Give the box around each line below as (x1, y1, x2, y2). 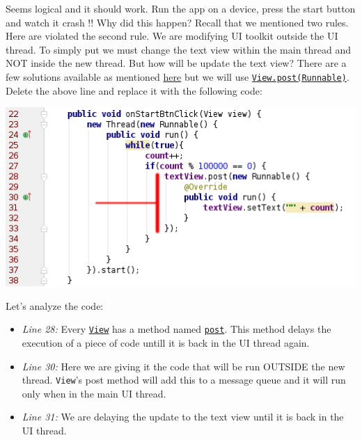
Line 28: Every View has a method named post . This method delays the (22, 322, 331, 336)
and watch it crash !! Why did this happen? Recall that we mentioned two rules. (6, 15, 349, 29)
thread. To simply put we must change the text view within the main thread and (6, 42, 352, 56)
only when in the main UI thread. (22, 386, 166, 400)
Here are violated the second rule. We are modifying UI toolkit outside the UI (6, 29, 338, 43)
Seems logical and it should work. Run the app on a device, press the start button (6, 1, 356, 15)
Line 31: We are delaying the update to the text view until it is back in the (22, 409, 344, 424)
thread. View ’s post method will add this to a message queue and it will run (22, 372, 346, 387)
